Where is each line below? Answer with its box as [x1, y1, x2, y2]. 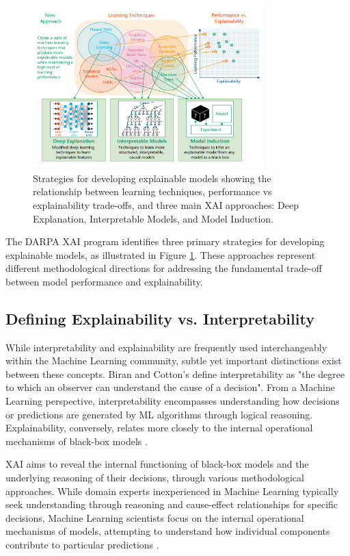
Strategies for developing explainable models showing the [33, 170, 271, 185]
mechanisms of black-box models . [5, 433, 148, 448]
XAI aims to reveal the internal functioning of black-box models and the [5, 457, 309, 471]
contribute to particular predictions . [5, 538, 159, 552]
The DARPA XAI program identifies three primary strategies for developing [5, 234, 325, 249]
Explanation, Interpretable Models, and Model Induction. [33, 211, 273, 225]
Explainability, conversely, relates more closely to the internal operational [5, 420, 313, 435]
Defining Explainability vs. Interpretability [5, 307, 314, 329]
